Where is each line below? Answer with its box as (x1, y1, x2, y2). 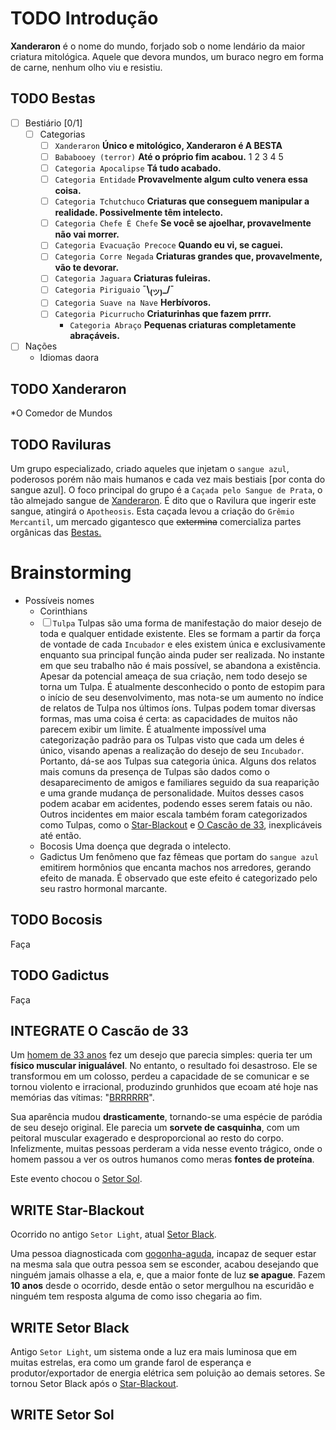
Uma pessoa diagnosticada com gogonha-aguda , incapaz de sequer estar (10, 1248, 317, 1260)
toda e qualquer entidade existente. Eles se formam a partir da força (39, 627, 321, 639)
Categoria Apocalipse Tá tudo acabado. (54, 162, 222, 174)
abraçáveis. (69, 330, 120, 342)
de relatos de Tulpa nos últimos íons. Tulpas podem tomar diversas (39, 702, 317, 714)
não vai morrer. (54, 228, 120, 241)
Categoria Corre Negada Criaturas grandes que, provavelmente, (54, 250, 323, 262)
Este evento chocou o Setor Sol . (10, 1173, 143, 1185)
